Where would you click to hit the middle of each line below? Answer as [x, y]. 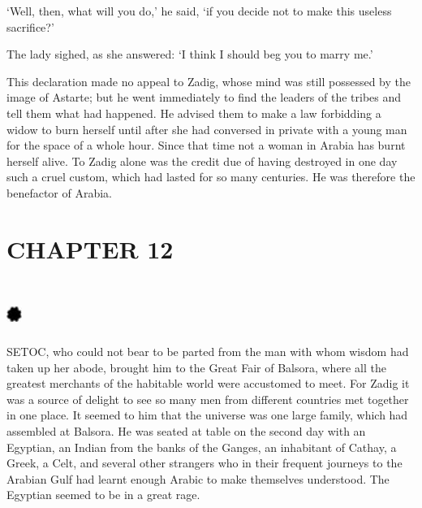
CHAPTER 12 [90, 248]
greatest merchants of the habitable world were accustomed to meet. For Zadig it [208, 383]
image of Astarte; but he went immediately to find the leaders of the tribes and [204, 97]
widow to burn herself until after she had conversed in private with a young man [207, 129]
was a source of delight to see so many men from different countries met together [208, 399]
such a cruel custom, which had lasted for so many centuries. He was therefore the [211, 177]
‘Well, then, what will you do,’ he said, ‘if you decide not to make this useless [199, 11]
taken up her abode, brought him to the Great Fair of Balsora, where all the [196, 367]
